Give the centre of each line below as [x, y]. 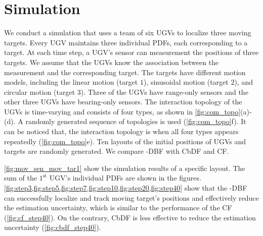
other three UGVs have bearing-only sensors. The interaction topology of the [123, 102]
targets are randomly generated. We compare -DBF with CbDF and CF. [117, 151]
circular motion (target [40, 92]
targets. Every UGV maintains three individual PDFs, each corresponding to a [126, 42]
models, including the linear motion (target [71, 82]
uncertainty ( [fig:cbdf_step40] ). [53, 227]
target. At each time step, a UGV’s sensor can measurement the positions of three [131, 52]
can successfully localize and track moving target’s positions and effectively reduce [131, 197]
